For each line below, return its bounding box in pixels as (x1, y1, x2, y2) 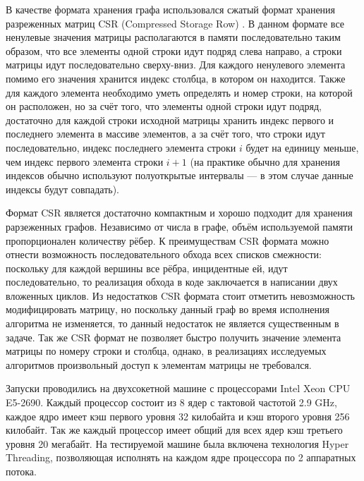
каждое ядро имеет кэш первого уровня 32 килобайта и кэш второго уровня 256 (6, 408, 350, 423)
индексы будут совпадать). (6, 181, 120, 196)
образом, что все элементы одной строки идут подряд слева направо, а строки (6, 43, 342, 58)
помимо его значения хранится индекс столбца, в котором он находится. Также (6, 71, 346, 85)
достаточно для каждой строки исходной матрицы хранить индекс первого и (6, 112, 334, 127)
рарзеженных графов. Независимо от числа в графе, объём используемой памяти (6, 219, 353, 233)
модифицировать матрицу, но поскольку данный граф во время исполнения (6, 302, 329, 317)
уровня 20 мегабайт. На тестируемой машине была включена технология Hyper (6, 436, 349, 451)
